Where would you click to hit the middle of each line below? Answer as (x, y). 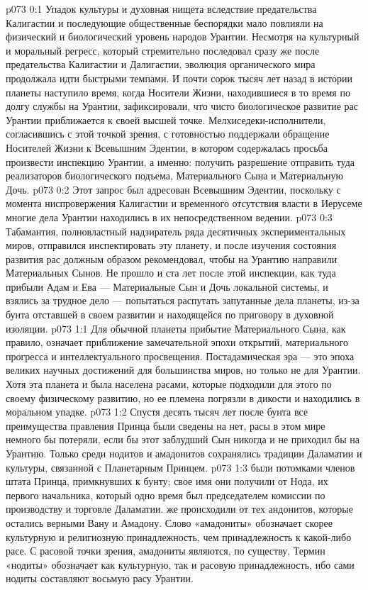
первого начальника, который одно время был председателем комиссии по (166, 495)
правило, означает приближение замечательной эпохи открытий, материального (177, 342)
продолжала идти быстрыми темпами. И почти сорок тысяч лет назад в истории (179, 78)
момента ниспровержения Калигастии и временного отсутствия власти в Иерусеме (184, 203)
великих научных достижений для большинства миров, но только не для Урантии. (183, 370)
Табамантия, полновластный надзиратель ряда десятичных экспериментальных (176, 231)
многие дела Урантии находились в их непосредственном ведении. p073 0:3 (169, 217)
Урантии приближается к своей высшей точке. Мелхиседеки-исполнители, (166, 119)
